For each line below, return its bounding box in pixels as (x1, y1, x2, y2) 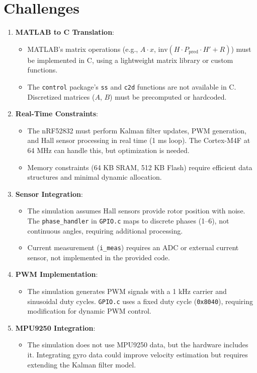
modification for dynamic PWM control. (27, 306, 151, 316)
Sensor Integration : (15, 188, 83, 199)
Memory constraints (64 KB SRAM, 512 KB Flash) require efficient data (27, 162, 252, 172)
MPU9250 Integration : (15, 322, 96, 333)
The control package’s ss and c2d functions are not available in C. (27, 81, 236, 92)
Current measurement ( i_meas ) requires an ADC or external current (27, 242, 239, 253)
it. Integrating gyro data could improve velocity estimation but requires (27, 349, 248, 360)
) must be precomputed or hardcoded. (110, 91, 227, 102)
